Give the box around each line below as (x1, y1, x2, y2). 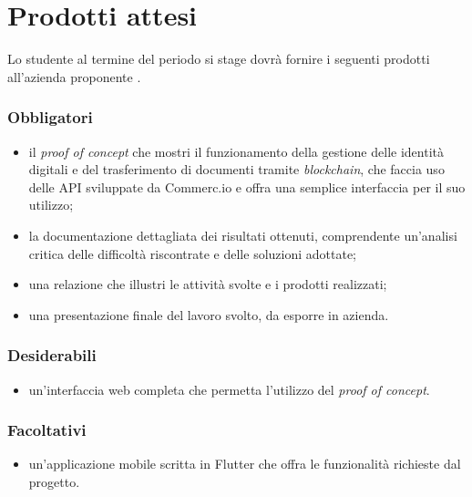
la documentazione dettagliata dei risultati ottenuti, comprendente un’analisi (28, 225, 457, 244)
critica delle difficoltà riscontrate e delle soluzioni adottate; (28, 243, 356, 263)
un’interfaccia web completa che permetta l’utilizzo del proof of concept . (28, 379, 430, 399)
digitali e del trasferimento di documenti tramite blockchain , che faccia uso (28, 160, 445, 179)
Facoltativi (7, 419, 87, 441)
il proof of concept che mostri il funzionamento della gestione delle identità (28, 141, 444, 160)
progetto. (28, 471, 80, 491)
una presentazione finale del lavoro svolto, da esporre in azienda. (28, 305, 389, 324)
